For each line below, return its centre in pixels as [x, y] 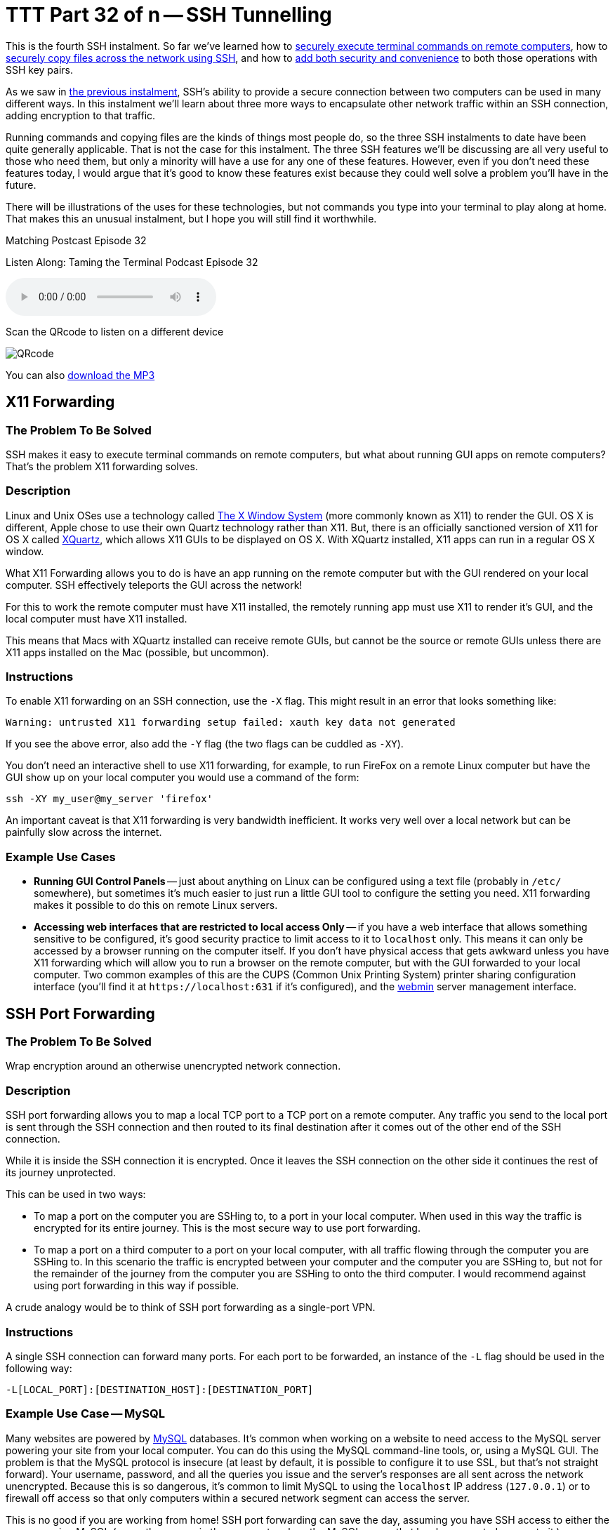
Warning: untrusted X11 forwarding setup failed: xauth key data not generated [231, 723]
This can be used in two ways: [76, 1195]
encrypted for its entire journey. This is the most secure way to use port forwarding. [227, 1228]
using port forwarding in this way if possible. [137, 1286]
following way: [39, 1368]
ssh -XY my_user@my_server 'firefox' [110, 799]
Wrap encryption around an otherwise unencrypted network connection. [173, 1066]
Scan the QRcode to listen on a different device [115, 331]
